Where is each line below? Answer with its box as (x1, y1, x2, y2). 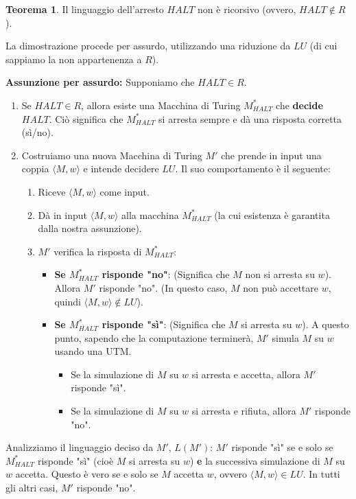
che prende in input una (221, 148, 322, 162)
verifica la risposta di (54, 244, 142, 258)
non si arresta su (245, 267, 315, 281)
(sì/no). (21, 125, 54, 139)
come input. (99, 184, 150, 198)
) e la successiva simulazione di (189, 453, 320, 467)
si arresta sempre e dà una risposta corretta (158, 111, 342, 126)
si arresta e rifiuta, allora (191, 404, 296, 418)
